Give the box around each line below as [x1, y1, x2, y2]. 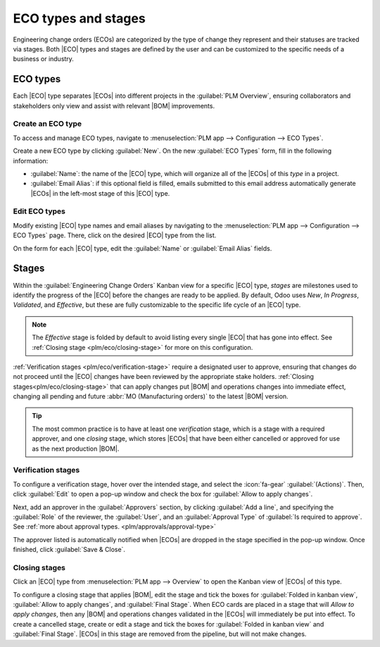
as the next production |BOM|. [32, 444, 120, 453]
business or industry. [13, 55, 74, 63]
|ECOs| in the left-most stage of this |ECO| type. [30, 189, 170, 197]
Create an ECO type [13, 119, 82, 129]
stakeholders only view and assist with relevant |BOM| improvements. [13, 101, 215, 110]
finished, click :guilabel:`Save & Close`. [13, 546, 126, 554]
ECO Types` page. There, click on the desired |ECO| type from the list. [13, 231, 217, 239]
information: [13, 156, 49, 165]
